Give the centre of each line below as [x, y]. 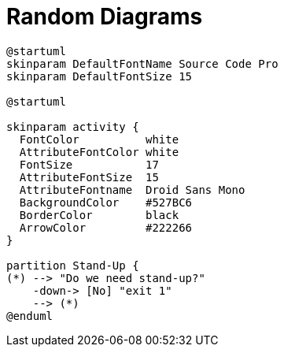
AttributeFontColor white [99, 152]
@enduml [30, 316]
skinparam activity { [73, 126]
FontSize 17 [89, 164]
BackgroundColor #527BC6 [106, 202]
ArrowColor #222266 [106, 227]
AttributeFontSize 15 [89, 177]
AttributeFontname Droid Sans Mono [132, 190]
